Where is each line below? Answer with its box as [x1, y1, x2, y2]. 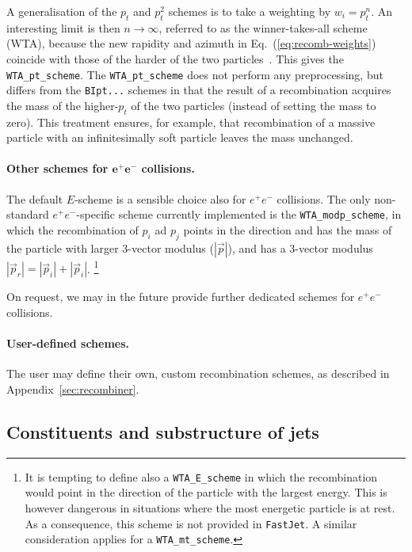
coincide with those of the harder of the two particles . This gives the [6, 50, 344, 67]
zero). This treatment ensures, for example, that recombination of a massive [6, 113, 376, 130]
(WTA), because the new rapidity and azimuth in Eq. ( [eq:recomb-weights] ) [6, 35, 376, 51]
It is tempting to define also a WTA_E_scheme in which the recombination [25, 468, 378, 485]
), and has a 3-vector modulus [227, 239, 373, 256]
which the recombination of [6, 221, 139, 238]
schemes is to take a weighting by [168, 3, 331, 19]
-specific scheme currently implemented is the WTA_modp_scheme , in [76, 206, 402, 223]
